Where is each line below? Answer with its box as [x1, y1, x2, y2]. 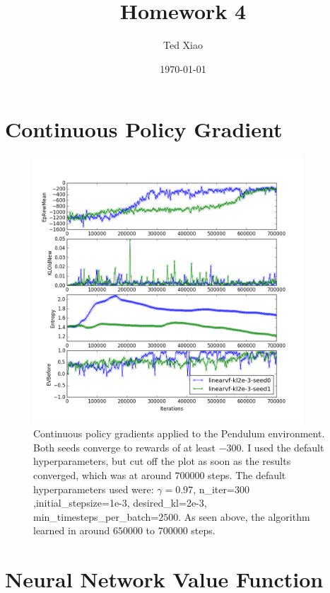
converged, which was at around [33, 468, 172, 483]
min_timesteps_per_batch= [33, 509, 159, 524]
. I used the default [241, 439, 324, 454]
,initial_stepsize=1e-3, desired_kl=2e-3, [33, 495, 207, 510]
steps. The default [208, 468, 286, 483]
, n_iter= [193, 481, 235, 496]
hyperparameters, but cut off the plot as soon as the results [33, 454, 291, 468]
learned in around [33, 523, 110, 538]
